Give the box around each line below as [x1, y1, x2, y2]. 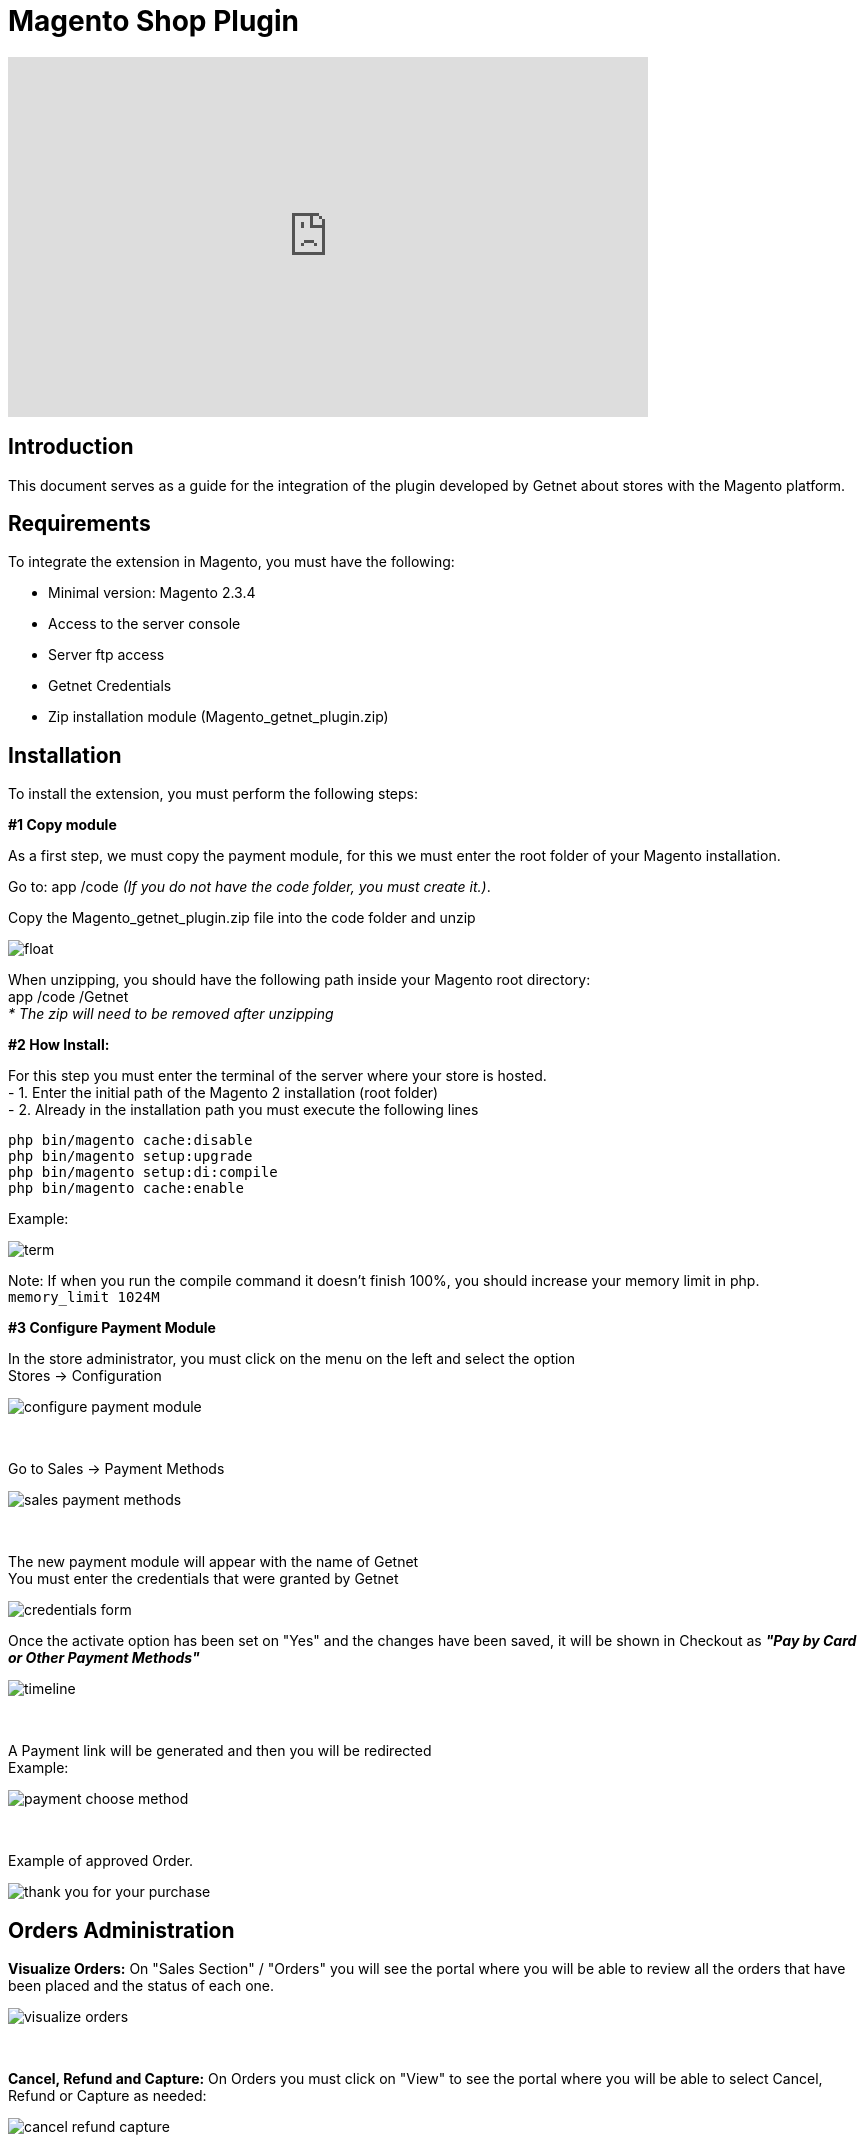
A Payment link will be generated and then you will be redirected [8, 1742, 432, 1760]
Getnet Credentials [48, 677, 172, 695]
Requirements [8, 511, 151, 537]
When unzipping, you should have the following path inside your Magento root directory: [8, 971, 591, 989]
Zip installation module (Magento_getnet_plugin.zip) [48, 708, 389, 726]
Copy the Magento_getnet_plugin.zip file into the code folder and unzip [8, 909, 476, 927]
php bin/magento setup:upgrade [8, 1148, 253, 1165]
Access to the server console [48, 615, 241, 633]
